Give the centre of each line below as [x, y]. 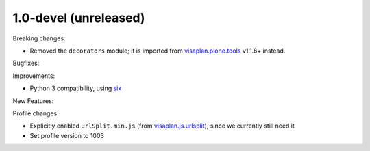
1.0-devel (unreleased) [79, 18]
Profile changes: [36, 113]
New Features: [33, 101]
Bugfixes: [26, 63]
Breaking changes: [39, 38]
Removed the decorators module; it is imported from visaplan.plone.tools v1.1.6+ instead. [158, 51]
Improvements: [34, 76]
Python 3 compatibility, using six [76, 88]
